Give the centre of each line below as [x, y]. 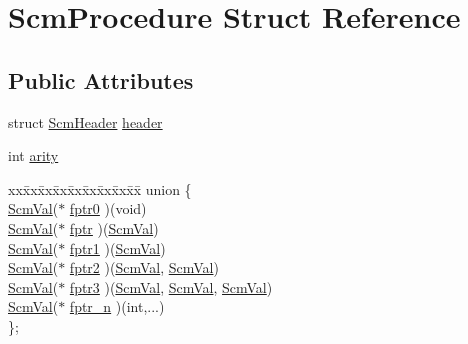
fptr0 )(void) [108, 208]
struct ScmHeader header [85, 121]
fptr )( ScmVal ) [114, 227]
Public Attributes [101, 79]
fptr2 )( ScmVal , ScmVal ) [144, 267]
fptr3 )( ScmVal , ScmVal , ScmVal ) [171, 286]
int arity [33, 155]
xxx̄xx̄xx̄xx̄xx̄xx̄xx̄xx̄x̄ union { [100, 188]
